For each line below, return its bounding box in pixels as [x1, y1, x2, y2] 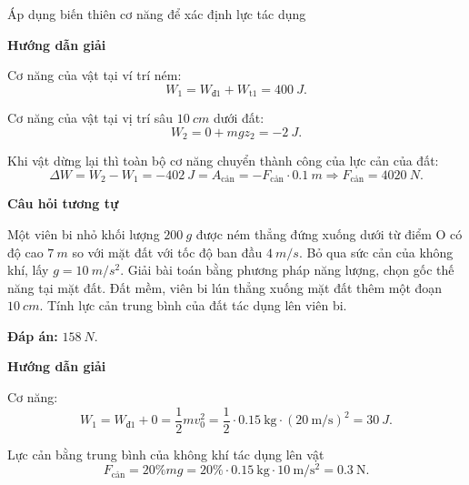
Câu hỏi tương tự [7, 194, 119, 213]
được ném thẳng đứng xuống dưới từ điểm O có [195, 224, 463, 243]
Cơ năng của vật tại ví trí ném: [7, 66, 182, 85]
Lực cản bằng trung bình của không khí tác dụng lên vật [7, 444, 324, 463]
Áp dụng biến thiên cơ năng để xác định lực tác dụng [7, 5, 306, 23]
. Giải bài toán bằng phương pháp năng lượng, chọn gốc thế [120, 260, 454, 279]
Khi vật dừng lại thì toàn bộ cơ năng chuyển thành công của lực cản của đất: [7, 151, 439, 170]
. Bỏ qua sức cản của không [298, 242, 454, 261]
